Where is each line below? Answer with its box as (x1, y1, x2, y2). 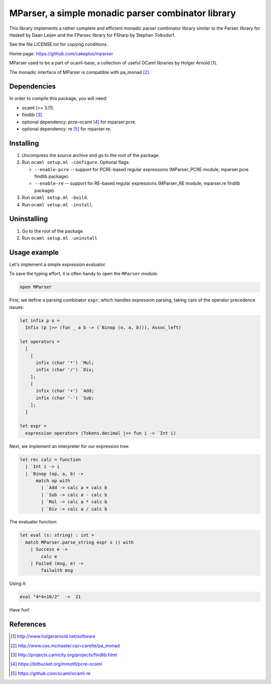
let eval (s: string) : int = (20, 533, 94, 538)
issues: (9, 304, 25, 310)
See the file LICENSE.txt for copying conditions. (9, 41, 108, 47)
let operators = (20, 339, 60, 344)
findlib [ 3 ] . (22, 112, 44, 118)
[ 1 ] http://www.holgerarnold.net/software (11, 633, 95, 639)
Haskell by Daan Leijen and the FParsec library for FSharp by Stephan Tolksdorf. (9, 32, 176, 38)
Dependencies (9, 82, 56, 91)
